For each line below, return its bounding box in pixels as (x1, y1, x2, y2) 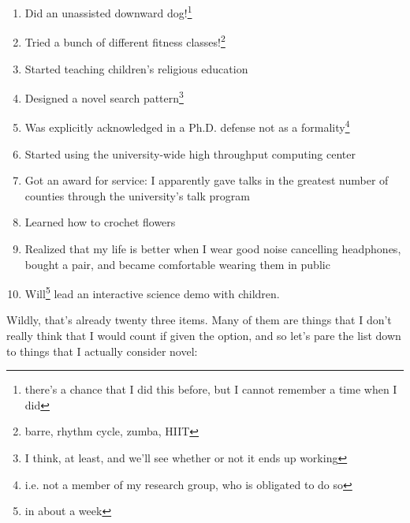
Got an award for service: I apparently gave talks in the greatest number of (24, 172, 389, 189)
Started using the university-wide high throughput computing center (24, 145, 356, 162)
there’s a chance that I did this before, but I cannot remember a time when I (24, 381, 397, 398)
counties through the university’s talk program (24, 187, 250, 204)
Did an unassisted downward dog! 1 (24, 2, 192, 21)
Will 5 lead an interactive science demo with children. (24, 283, 280, 301)
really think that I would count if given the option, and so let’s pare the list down (6, 327, 401, 343)
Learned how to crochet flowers (24, 214, 176, 230)
